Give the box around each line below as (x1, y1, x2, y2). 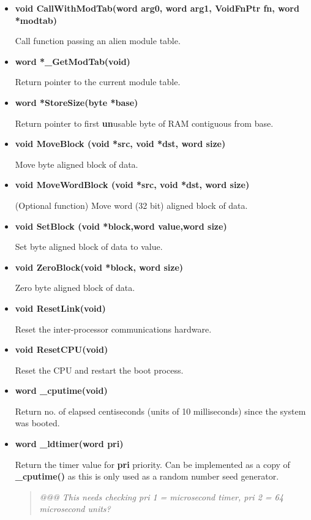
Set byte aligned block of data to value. (15, 240, 163, 253)
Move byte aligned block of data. (15, 157, 138, 170)
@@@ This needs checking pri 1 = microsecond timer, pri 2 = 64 (39, 490, 283, 503)
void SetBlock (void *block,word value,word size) (15, 219, 227, 232)
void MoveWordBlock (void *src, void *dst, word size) (15, 178, 250, 191)
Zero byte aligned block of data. (15, 281, 135, 294)
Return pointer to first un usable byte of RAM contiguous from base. (15, 116, 274, 129)
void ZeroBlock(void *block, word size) (15, 260, 184, 273)
